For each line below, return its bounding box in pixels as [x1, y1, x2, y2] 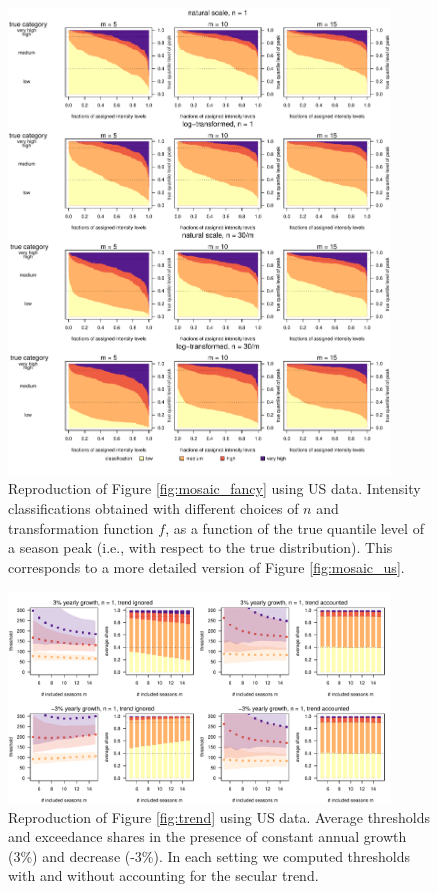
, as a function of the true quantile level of [165, 517, 424, 538]
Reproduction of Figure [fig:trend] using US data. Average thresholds [8, 806, 431, 827]
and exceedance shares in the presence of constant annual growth [8, 826, 407, 847]
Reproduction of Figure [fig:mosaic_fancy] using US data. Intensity [8, 478, 421, 499]
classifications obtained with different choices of [8, 498, 299, 519]
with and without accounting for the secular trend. [8, 865, 319, 886]
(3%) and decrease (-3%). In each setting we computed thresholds [8, 845, 411, 866]
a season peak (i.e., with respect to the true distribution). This [8, 537, 393, 558]
